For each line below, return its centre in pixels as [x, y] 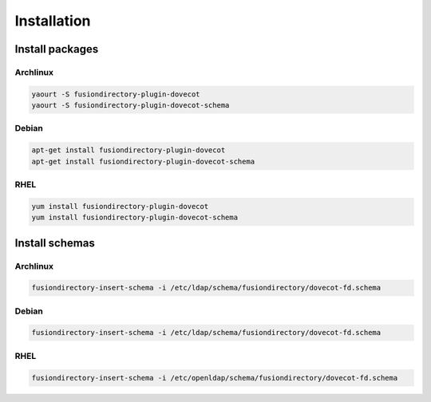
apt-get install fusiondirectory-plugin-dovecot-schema [143, 161]
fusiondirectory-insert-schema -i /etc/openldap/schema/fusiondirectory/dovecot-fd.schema [215, 378]
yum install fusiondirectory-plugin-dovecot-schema [135, 218]
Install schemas [55, 243]
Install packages [57, 49]
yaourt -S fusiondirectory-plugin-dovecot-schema [130, 105]
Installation [53, 21]
